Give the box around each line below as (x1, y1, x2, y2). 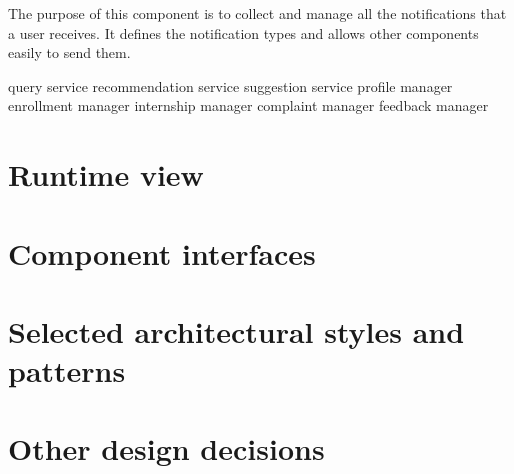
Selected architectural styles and (8, 310, 465, 351)
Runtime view (8, 154, 204, 195)
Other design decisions (8, 428, 325, 469)
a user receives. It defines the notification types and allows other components (8, 22, 479, 43)
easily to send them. (8, 42, 131, 63)
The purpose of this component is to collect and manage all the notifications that (8, 3, 507, 23)
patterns (8, 350, 126, 391)
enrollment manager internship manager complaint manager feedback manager (8, 95, 489, 116)
